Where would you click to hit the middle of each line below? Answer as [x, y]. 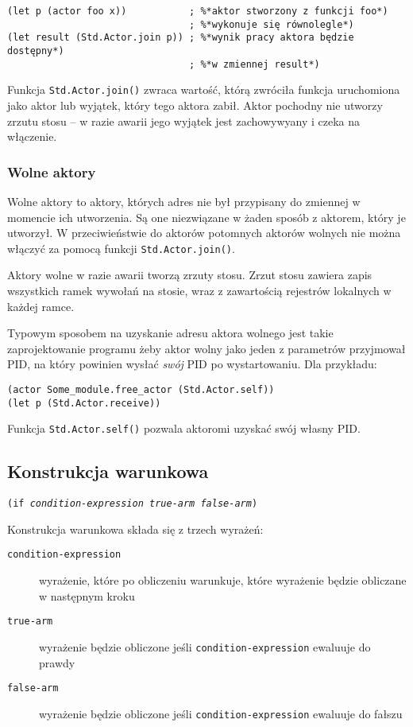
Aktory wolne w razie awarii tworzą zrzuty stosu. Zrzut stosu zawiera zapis [190, 275]
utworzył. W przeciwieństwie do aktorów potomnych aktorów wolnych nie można [204, 233]
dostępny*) [36, 51]
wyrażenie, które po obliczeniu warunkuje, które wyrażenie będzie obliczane [223, 580]
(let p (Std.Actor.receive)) [84, 403]
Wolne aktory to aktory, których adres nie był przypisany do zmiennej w [184, 201]
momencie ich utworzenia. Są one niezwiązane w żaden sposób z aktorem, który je [206, 217]
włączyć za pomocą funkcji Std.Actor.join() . [121, 248]
